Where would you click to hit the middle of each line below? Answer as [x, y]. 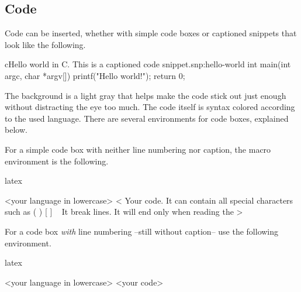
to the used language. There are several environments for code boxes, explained [147, 118]
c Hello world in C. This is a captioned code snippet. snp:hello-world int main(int [148, 64]
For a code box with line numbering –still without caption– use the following [142, 231]
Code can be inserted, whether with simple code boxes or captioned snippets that [151, 33]
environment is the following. [57, 161]
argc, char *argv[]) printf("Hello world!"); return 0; [95, 75]
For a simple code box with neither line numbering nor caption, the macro [138, 149]
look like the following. [45, 44]
